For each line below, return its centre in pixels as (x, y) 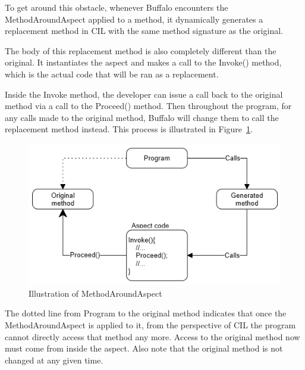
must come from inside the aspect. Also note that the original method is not (144, 348)
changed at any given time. (54, 360)
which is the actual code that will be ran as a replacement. (112, 74)
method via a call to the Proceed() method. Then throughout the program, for (148, 106)
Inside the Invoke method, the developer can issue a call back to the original (144, 94)
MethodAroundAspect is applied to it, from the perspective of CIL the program (150, 325)
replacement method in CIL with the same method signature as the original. (144, 31)
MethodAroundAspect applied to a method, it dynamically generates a (134, 19)
